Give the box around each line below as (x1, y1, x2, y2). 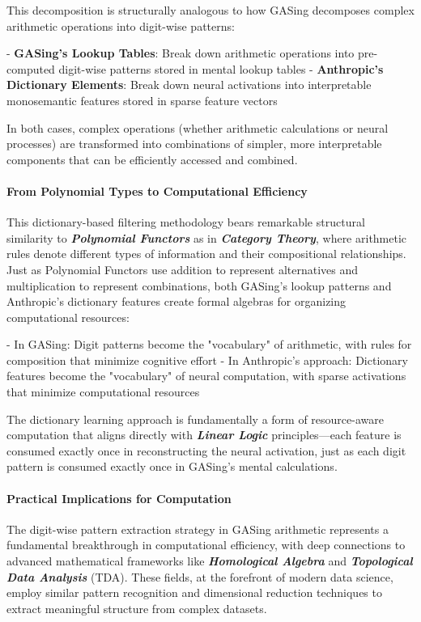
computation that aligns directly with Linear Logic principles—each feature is (6, 426, 402, 443)
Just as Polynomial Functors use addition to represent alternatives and (6, 260, 359, 277)
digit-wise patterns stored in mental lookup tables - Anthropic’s (58, 60, 384, 77)
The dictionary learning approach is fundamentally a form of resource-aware (6, 410, 384, 427)
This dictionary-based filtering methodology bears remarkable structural (6, 214, 365, 231)
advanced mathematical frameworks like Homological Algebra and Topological (6, 552, 413, 569)
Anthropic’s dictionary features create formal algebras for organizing (6, 293, 347, 310)
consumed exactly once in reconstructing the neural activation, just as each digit (6, 442, 406, 459)
